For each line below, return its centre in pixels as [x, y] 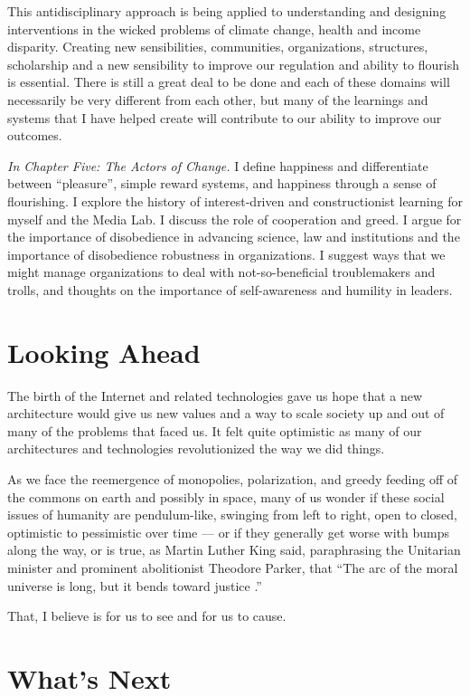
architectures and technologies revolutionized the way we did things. [196, 448]
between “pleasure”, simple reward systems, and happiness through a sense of [222, 183]
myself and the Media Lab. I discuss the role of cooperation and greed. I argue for [235, 219]
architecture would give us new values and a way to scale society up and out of [226, 413]
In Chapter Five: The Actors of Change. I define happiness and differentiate [218, 165]
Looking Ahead [104, 352]
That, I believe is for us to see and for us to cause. [147, 616]
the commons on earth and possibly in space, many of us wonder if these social [226, 496]
